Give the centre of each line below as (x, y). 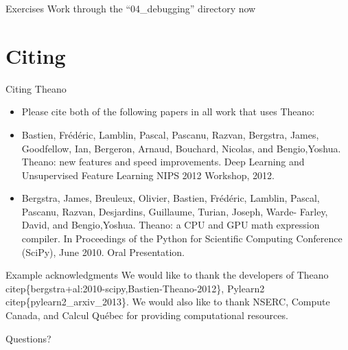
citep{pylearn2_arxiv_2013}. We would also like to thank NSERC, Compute (168, 302)
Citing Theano (36, 88)
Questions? (28, 338)
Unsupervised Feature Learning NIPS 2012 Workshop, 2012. (148, 175)
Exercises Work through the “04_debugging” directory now (131, 8)
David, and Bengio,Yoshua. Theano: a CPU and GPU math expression (171, 225)
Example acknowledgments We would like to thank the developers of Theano (167, 275)
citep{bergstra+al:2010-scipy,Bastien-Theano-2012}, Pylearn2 (135, 288)
